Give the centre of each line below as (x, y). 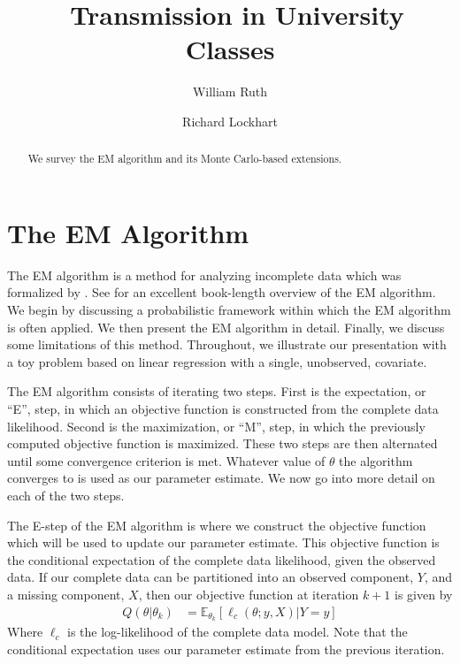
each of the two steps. (66, 496)
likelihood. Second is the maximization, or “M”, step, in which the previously (216, 426)
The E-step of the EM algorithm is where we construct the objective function (217, 525)
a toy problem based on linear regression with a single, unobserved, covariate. (217, 361)
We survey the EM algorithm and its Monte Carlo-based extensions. (185, 159)
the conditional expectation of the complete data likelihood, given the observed (222, 559)
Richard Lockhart (230, 121)
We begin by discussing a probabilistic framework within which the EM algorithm (229, 310)
